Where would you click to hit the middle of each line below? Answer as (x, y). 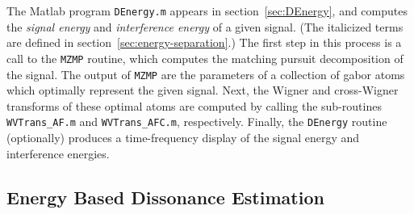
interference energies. (58, 153)
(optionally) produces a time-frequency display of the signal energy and (183, 137)
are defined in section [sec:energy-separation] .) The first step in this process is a (204, 42)
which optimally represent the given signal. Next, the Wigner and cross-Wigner (203, 90)
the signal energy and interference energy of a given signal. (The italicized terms (205, 26)
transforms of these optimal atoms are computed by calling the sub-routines (194, 105)
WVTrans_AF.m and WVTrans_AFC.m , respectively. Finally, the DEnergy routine (197, 122)
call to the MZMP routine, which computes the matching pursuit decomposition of (205, 58)
